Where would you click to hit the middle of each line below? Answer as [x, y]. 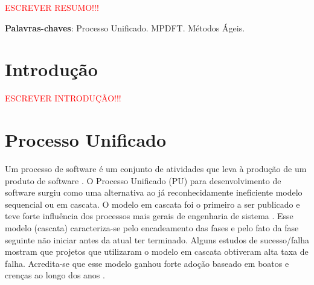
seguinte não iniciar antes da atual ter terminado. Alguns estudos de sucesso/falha [157, 239]
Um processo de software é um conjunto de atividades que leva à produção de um [156, 169]
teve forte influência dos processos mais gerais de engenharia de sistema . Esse [149, 216]
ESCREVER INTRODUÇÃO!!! [63, 98]
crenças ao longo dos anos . [55, 275]
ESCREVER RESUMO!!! [52, 7]
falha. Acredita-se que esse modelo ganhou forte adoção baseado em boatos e [147, 263]
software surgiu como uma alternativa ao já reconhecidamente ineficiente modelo [154, 192]
